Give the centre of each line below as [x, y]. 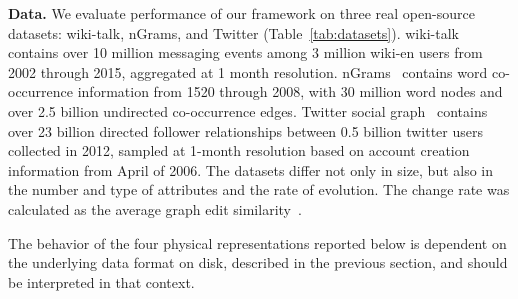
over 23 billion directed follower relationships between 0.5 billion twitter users [245, 130]
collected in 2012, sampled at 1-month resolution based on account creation [239, 150]
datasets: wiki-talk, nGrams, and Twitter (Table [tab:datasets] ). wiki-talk [233, 32]
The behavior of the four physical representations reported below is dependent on [257, 242]
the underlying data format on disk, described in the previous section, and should [258, 262]
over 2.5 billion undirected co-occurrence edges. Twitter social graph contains [248, 110]
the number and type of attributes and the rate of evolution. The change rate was [259, 189]
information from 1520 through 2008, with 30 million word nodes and [290, 91]
